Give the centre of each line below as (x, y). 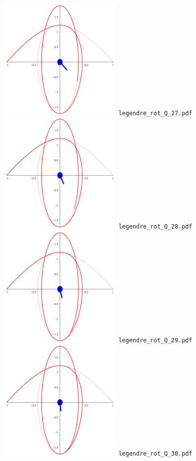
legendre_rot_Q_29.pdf (155, 340)
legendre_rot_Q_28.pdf (155, 227)
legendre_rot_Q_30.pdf (155, 454)
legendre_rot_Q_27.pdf (155, 113)
